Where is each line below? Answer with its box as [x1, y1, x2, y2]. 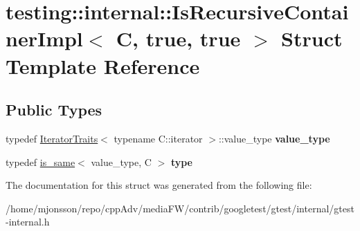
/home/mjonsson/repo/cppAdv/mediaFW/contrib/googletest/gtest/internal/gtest [6, 201, 354, 215]
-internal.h [6, 214, 50, 229]
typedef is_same [6, 154, 75, 169]
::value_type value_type [218, 131, 330, 145]
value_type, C [91, 154, 152, 169]
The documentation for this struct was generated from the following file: [6, 178, 312, 192]
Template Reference [6, 51, 200, 80]
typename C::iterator [114, 131, 203, 145]
